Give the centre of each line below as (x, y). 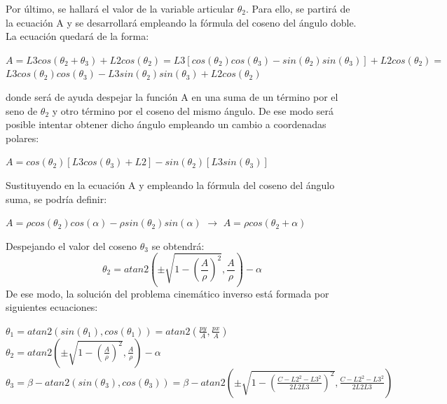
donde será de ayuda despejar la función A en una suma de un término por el (172, 96)
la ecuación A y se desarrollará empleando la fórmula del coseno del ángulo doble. (181, 22)
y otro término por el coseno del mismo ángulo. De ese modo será (193, 110)
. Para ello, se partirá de (298, 8)
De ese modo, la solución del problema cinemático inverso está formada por (167, 293)
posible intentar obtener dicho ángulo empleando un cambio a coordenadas (166, 124)
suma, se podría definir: (56, 198)
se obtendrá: (178, 245)
